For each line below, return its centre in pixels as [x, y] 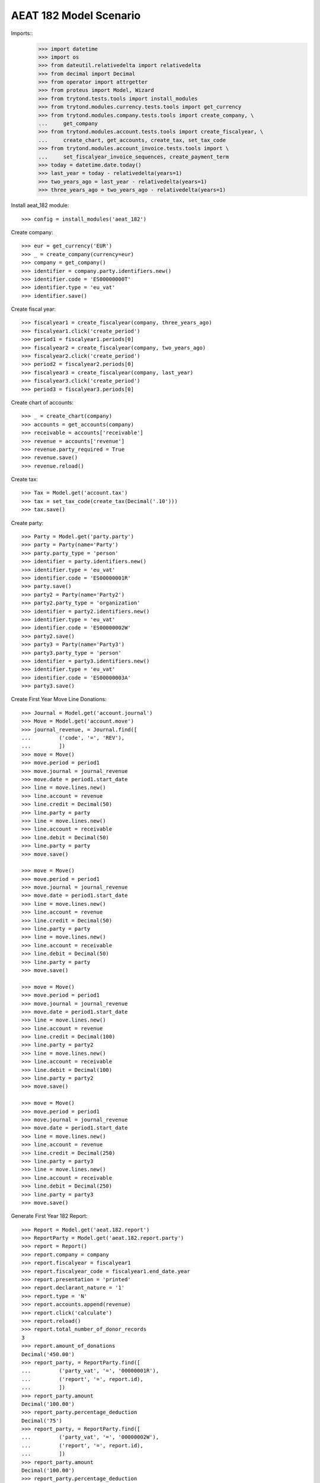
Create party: [27, 523]
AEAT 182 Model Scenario [76, 15]
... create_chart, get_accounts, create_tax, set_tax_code [132, 140]
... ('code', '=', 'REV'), [73, 738]
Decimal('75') [42, 1420]
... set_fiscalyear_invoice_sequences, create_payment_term [134, 157]
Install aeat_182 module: [40, 205]
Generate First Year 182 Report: [49, 1216]
